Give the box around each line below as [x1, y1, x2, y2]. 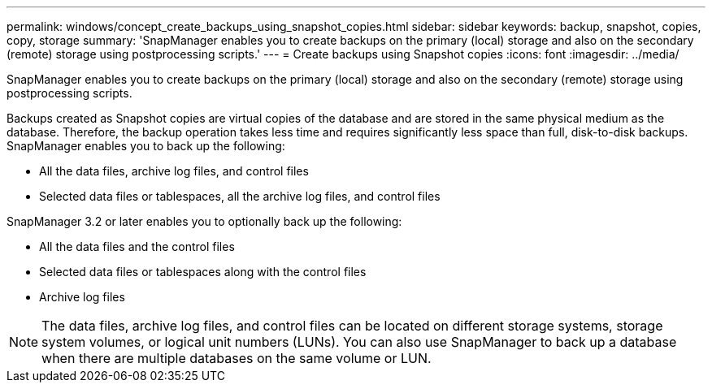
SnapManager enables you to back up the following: [7, 139, 285, 153]
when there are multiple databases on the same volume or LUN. [41, 350, 432, 366]
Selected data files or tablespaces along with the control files [39, 265, 367, 279]
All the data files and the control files [39, 240, 235, 253]
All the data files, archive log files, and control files [39, 164, 309, 178]
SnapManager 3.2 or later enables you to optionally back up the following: [7, 214, 402, 228]
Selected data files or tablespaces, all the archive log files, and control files [39, 189, 441, 203]
